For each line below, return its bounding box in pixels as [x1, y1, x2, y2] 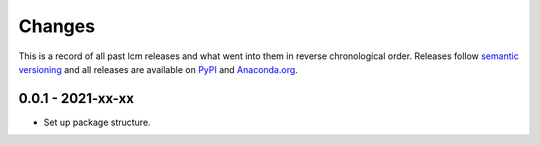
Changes [18, 15, 95, 37]
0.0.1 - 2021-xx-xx [18, 90, 135, 107]
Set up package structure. [43, 116, 151, 128]
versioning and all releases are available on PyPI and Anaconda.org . [18, 63, 299, 75]
